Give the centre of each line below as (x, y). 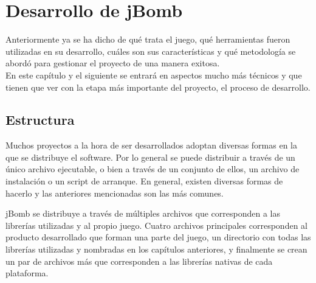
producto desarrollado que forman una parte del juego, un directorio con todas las (158, 237)
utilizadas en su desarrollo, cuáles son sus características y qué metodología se (151, 51)
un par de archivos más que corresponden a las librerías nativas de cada (139, 261)
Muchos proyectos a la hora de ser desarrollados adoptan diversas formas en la (151, 145)
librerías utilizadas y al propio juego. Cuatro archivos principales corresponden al (156, 225)
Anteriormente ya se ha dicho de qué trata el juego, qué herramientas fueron (148, 39)
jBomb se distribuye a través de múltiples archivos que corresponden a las (143, 213)
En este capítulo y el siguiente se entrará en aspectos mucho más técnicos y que (154, 75)
